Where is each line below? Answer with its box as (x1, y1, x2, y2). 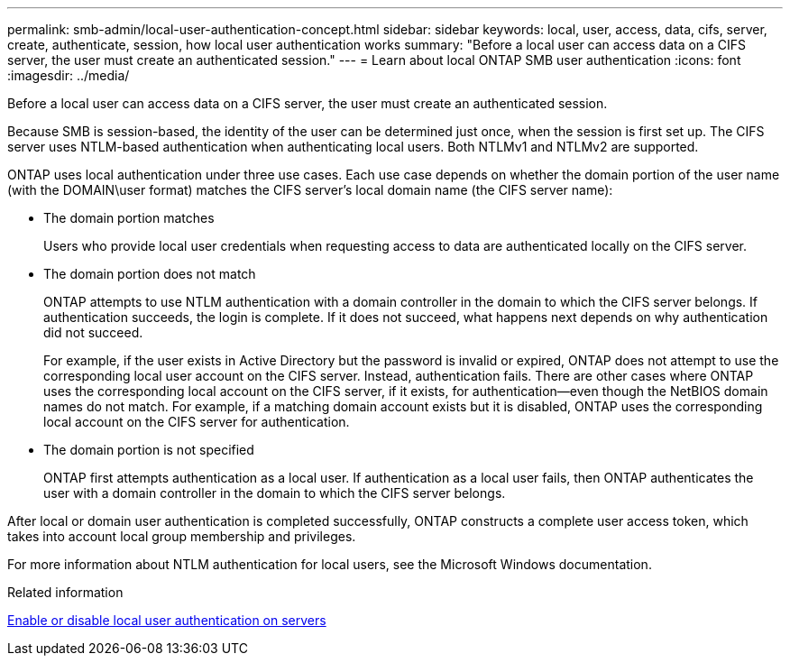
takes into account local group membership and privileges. (7, 529, 356, 544)
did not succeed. (43, 325, 143, 340)
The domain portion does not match (43, 266, 256, 281)
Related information (7, 585, 124, 600)
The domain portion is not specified (43, 442, 254, 457)
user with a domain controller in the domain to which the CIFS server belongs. (43, 485, 506, 501)
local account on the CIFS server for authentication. (43, 414, 350, 429)
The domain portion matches (43, 210, 215, 226)
